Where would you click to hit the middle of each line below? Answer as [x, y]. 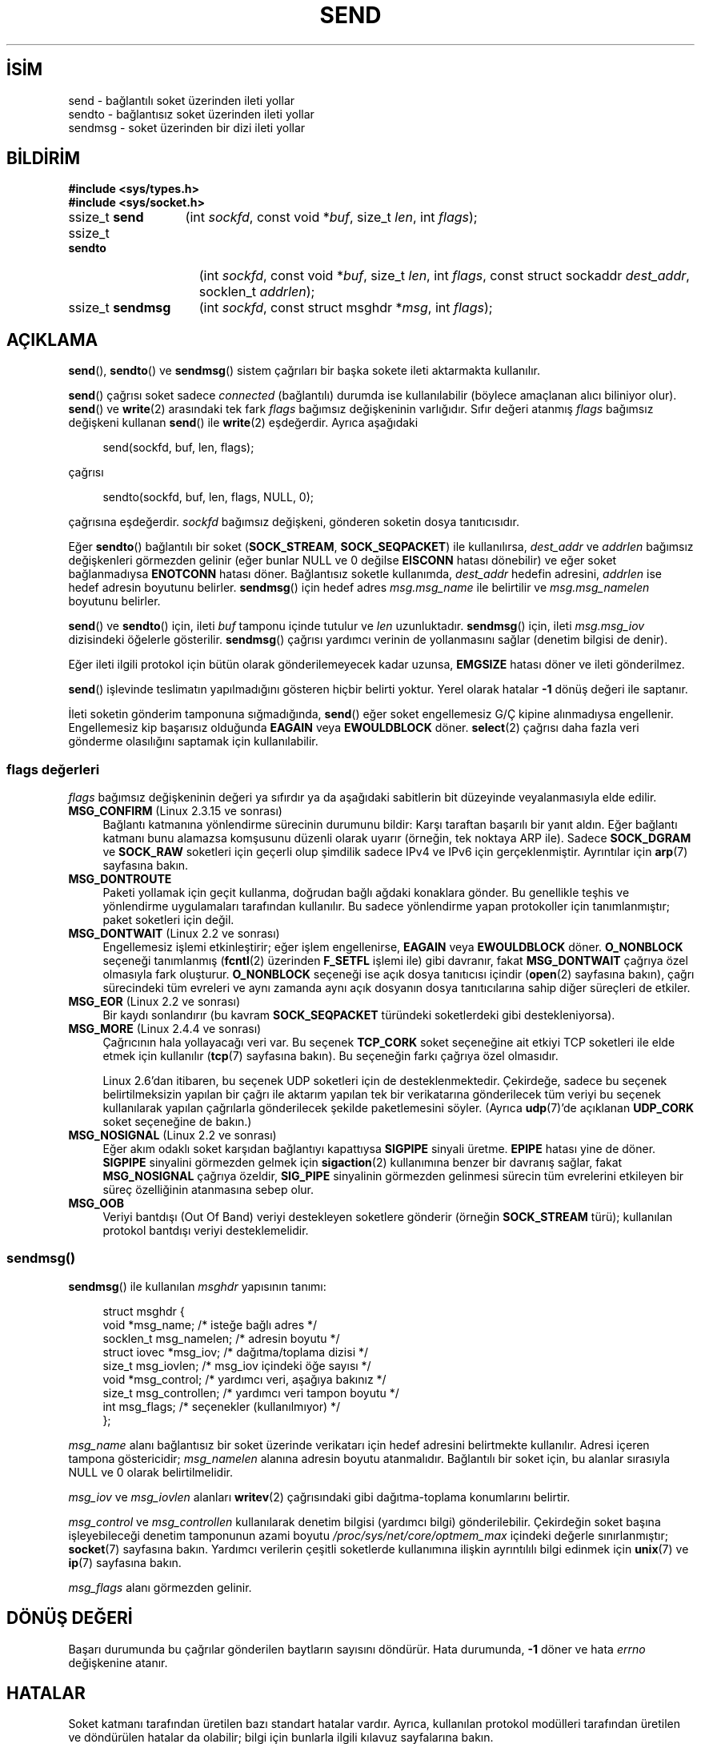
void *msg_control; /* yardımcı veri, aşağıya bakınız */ [244, 1379]
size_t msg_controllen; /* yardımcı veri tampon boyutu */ [251, 1392]
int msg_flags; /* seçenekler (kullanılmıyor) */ [222, 1406]
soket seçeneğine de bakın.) [177, 1122]
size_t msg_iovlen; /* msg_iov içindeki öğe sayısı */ [237, 1365]
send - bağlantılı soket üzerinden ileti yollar [182, 100]
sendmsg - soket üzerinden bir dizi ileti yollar [187, 127]
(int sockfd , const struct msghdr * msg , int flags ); [346, 308]
